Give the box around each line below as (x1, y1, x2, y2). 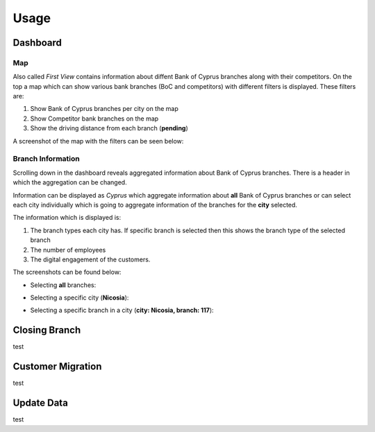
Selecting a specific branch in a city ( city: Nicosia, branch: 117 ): (30, 306, 215, 315)
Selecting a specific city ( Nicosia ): (30, 293, 129, 302)
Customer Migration (12, 361, 102, 372)
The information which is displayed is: (12, 214, 122, 222)
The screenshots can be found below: (12, 268, 122, 277)
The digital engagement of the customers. (30, 255, 151, 263)
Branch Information (12, 154, 80, 164)
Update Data (12, 397, 69, 409)
